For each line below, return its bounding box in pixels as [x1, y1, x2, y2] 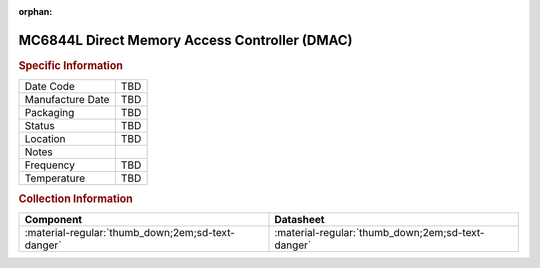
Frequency [24, 158, 75, 172]
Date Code [24, 80, 75, 94]
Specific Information [18, 58, 124, 72]
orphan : [18, 6, 53, 17]
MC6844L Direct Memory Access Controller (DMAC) [18, 31, 354, 49]
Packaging [24, 106, 75, 120]
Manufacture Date [24, 93, 110, 107]
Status [24, 119, 55, 133]
